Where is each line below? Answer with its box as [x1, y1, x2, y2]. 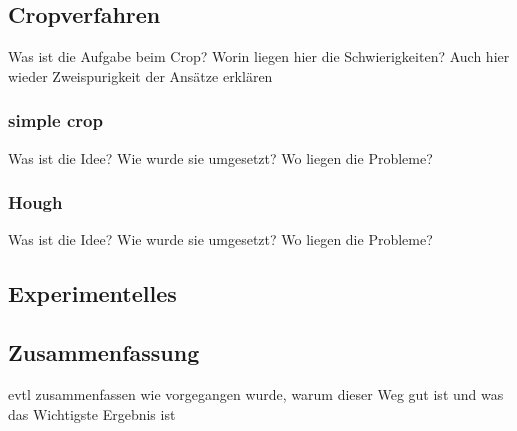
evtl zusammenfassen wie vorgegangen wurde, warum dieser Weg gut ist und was [8, 384, 504, 404]
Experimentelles [8, 278, 177, 309]
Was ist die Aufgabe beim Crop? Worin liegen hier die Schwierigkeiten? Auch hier [8, 46, 510, 67]
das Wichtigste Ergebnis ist [8, 403, 176, 424]
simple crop [8, 108, 103, 133]
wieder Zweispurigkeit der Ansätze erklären [8, 65, 273, 86]
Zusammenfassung [8, 337, 200, 368]
